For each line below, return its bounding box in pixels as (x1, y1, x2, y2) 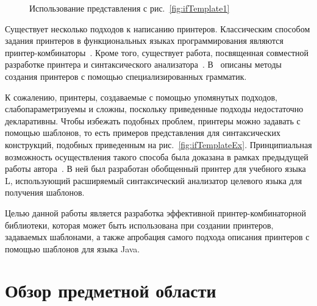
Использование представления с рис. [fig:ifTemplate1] (29, 2, 230, 14)
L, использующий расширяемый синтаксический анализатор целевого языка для (5, 174, 302, 187)
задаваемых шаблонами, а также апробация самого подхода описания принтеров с (5, 230, 310, 243)
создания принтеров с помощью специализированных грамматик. (5, 69, 247, 82)
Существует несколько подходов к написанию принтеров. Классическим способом (5, 22, 310, 35)
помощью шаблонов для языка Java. (5, 242, 140, 255)
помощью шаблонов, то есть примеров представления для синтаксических (5, 126, 280, 139)
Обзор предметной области (5, 278, 216, 303)
